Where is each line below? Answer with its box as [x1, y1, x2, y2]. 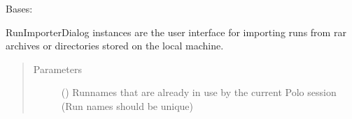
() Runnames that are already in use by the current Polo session [61, 85, 337, 100]
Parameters [33, 61, 82, 76]
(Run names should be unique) [61, 98, 193, 113]
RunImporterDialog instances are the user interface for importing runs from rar [6, 24, 346, 39]
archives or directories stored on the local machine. [6, 38, 224, 53]
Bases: [6, 1, 33, 15]
